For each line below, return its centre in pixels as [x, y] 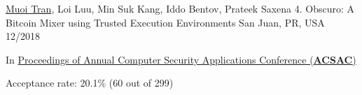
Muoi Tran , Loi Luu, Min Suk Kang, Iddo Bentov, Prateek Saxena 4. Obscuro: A [180, 8]
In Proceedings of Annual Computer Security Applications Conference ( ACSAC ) [181, 59]
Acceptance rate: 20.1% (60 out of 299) [90, 83]
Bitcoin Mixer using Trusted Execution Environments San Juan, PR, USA [165, 22]
